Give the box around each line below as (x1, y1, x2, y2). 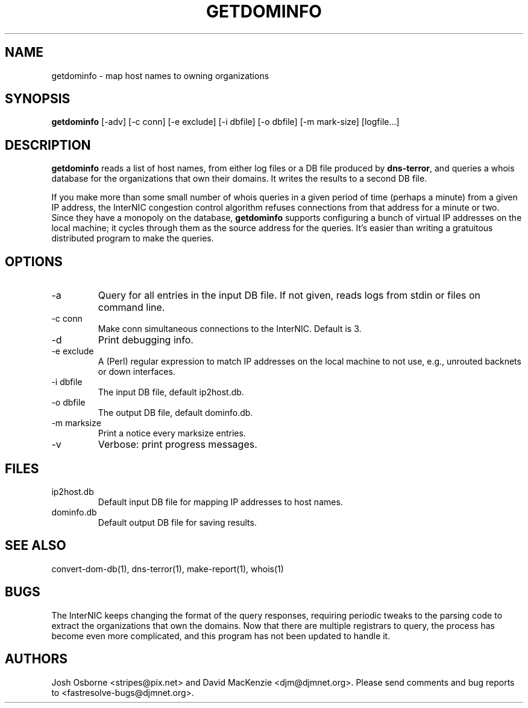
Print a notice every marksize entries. (98, 428, 246, 439)
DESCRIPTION (5, 137, 91, 153)
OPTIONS (5, 254, 63, 269)
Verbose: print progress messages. (98, 438, 257, 451)
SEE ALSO (5, 538, 66, 553)
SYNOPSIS (5, 91, 71, 107)
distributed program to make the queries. (51, 233, 214, 244)
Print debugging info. (98, 334, 193, 346)
